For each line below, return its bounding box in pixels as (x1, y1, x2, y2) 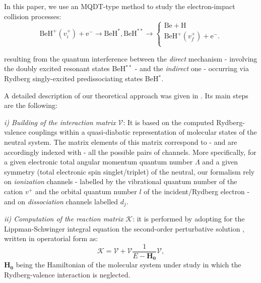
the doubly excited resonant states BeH (4, 63, 126, 74)
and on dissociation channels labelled (4, 196, 118, 206)
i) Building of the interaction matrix (4, 117, 116, 127)
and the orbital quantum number (35, 186, 137, 196)
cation (4, 186, 23, 196)
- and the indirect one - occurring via (135, 63, 249, 74)
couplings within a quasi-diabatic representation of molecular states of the (28, 127, 257, 137)
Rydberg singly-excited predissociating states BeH (4, 73, 159, 83)
